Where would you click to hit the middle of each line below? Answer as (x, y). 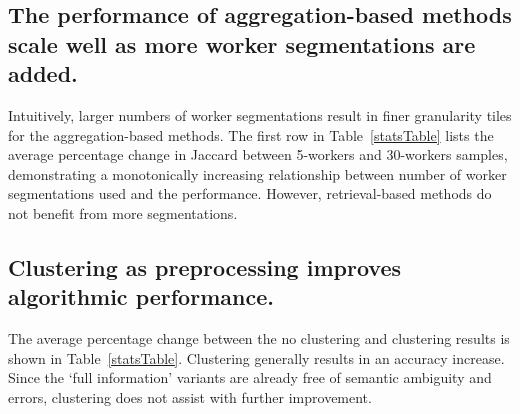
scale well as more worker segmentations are (242, 43)
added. (43, 73)
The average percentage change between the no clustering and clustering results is (259, 338)
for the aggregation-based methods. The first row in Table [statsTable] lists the (251, 134)
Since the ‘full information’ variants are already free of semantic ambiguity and (250, 377)
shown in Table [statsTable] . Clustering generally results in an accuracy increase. (256, 357)
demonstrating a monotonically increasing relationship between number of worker (257, 173)
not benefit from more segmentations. (123, 212)
